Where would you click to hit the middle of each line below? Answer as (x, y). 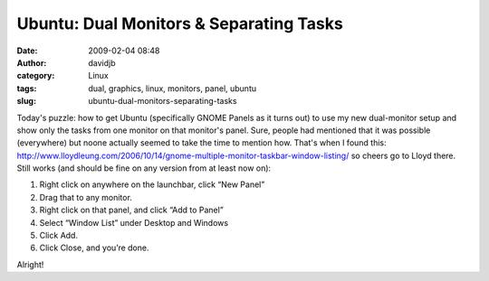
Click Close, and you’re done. (94, 248)
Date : (27, 51)
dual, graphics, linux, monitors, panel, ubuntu (173, 88)
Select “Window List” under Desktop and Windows (134, 222)
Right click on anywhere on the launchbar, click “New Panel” (152, 184)
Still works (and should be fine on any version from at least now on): (144, 168)
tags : (27, 88)
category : (36, 76)
